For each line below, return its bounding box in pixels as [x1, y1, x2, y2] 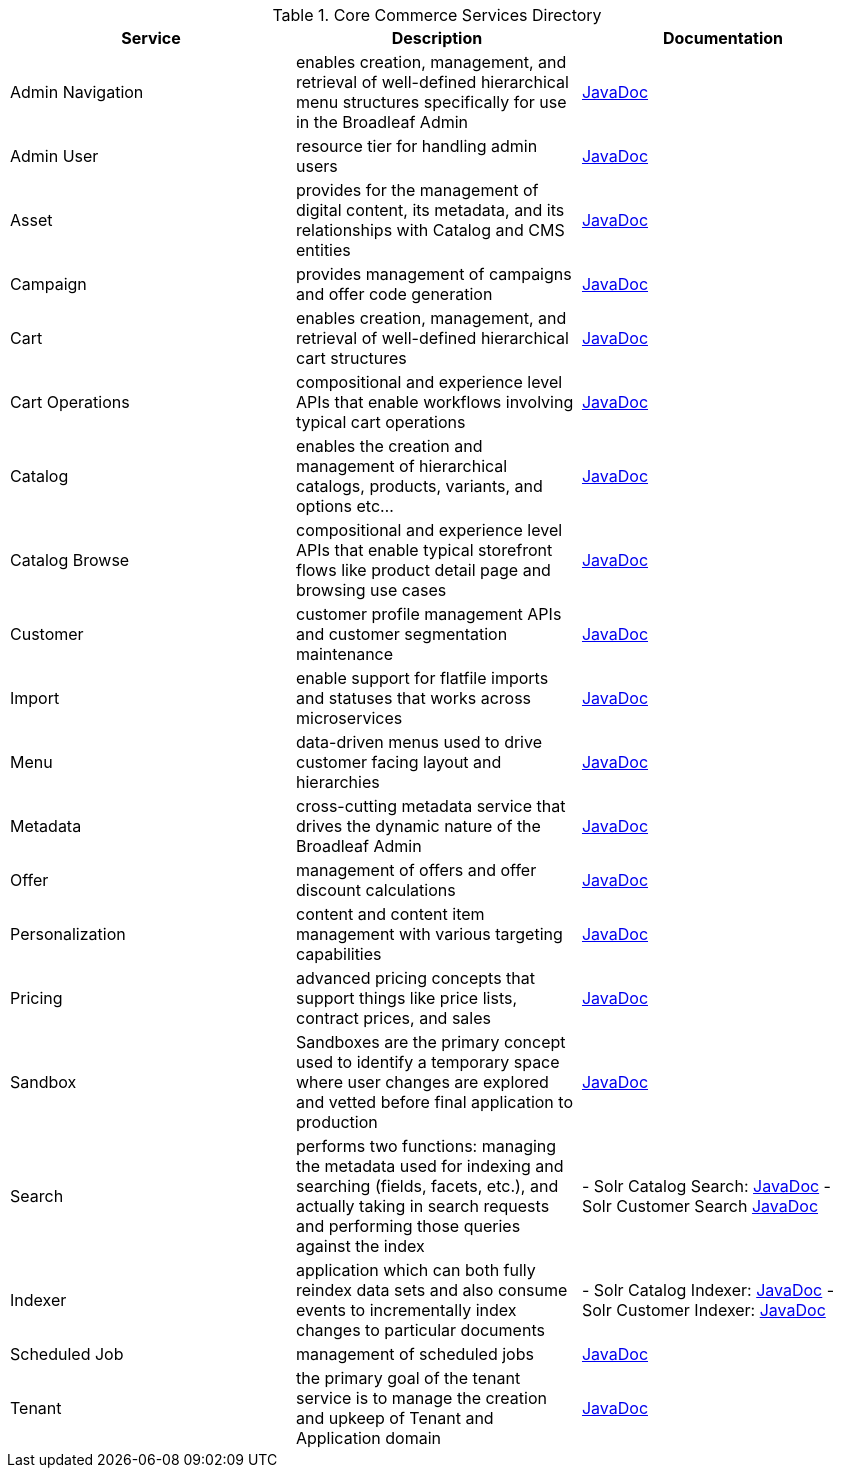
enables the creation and [295, 436, 483, 456]
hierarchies [295, 772, 380, 792]
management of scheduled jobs [295, 1344, 534, 1364]
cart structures [295, 348, 407, 368]
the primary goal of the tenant [295, 1368, 521, 1388]
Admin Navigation [10, 82, 144, 102]
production [295, 1112, 378, 1132]
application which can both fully [295, 1260, 536, 1280]
